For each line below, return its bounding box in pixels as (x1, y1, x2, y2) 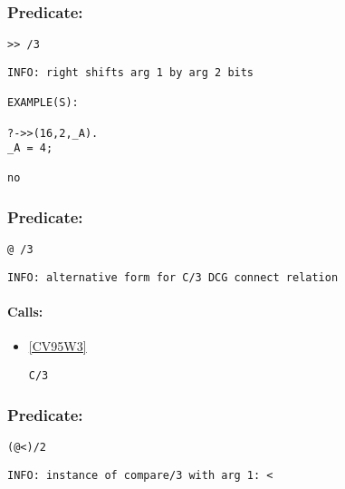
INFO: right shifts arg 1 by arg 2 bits (7, 65, 254, 79)
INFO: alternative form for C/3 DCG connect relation (7, 271, 339, 284)
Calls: (7, 302, 43, 321)
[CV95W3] (28, 337, 87, 356)
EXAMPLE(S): (7, 96, 79, 110)
